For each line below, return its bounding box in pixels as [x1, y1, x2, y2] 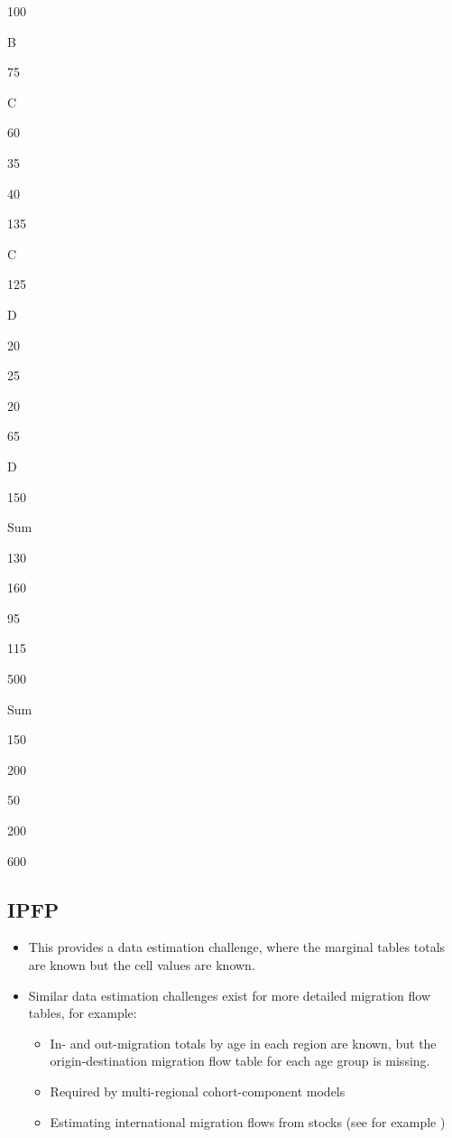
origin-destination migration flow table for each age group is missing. [50, 1051, 430, 1070]
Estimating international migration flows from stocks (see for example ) [50, 1112, 446, 1131]
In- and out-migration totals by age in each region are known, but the [50, 1033, 437, 1052]
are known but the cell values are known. [28, 956, 255, 975]
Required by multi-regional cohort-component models [50, 1081, 346, 1100]
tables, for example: [28, 1003, 137, 1022]
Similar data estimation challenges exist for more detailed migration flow [28, 985, 431, 1004]
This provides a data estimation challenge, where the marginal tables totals [28, 937, 446, 956]
